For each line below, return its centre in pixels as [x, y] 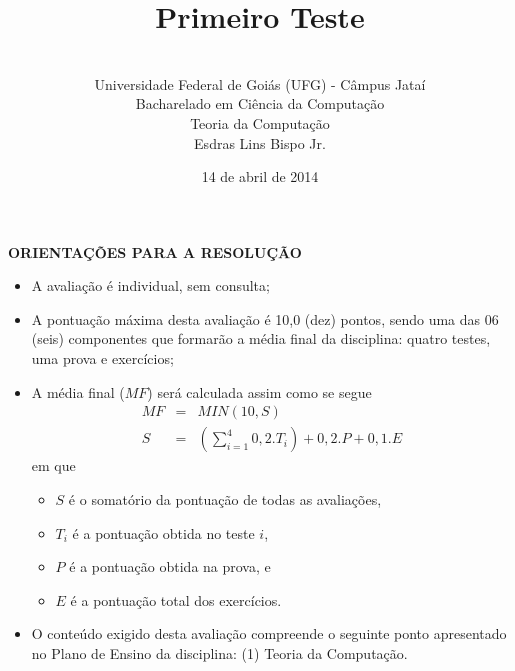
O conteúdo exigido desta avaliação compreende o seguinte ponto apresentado [269, 633]
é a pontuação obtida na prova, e [170, 566]
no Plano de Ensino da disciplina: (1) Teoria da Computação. [219, 652]
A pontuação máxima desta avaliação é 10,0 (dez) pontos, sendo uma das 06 [265, 318]
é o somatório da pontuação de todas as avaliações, [225, 498]
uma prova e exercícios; [102, 358]
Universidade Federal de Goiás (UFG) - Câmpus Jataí [260, 83]
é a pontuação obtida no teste [163, 532]
